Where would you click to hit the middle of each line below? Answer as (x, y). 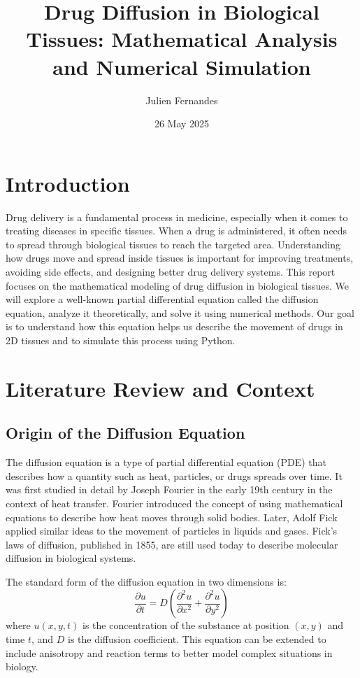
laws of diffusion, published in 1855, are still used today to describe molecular (172, 544)
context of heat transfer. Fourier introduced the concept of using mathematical (174, 503)
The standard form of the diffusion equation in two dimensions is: (146, 581)
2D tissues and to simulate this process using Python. (121, 340)
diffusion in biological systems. (71, 558)
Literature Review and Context (160, 388)
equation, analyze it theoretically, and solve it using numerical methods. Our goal (180, 312)
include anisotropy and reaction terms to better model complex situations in (169, 652)
